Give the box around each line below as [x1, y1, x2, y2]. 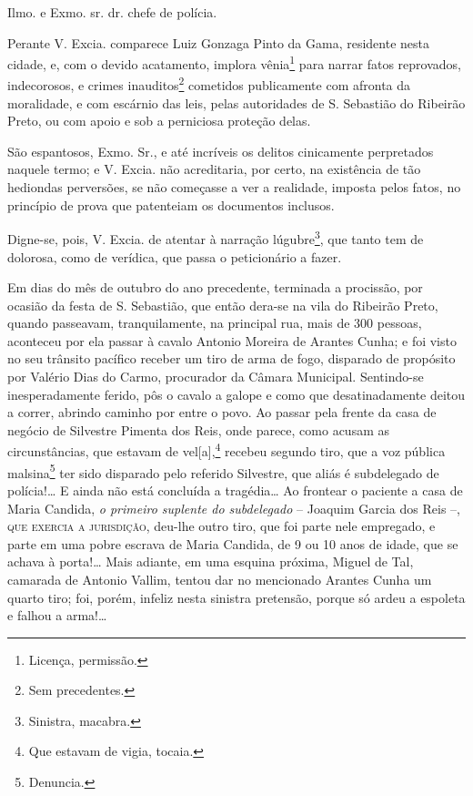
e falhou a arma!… [7, 606, 107, 625]
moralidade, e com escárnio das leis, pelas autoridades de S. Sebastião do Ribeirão [7, 93, 466, 112]
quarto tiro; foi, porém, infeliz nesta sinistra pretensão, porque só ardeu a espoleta [7, 587, 466, 607]
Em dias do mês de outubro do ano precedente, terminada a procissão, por [7, 278, 423, 297]
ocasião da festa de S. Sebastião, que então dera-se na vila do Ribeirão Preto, [7, 295, 438, 314]
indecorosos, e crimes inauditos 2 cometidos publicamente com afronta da [7, 73, 411, 95]
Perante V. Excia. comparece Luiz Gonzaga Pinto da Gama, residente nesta [7, 33, 429, 52]
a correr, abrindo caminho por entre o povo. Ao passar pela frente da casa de [7, 403, 437, 422]
